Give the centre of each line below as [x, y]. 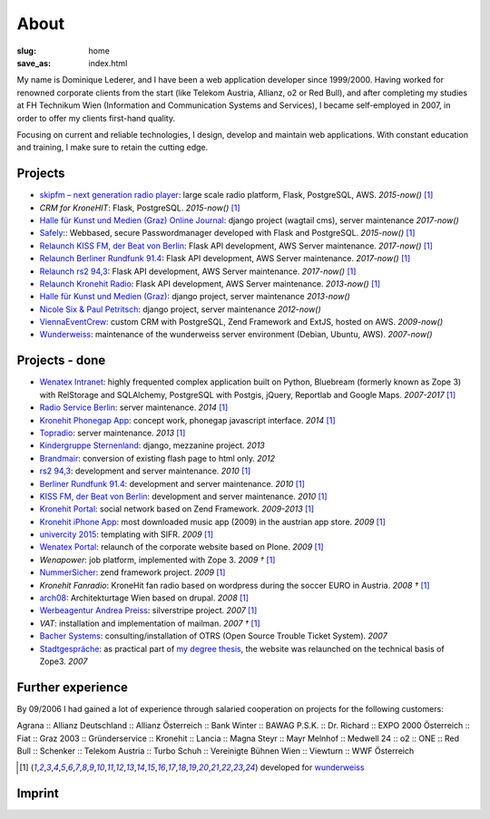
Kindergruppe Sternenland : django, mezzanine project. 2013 [152, 445]
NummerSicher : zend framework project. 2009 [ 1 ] [132, 572]
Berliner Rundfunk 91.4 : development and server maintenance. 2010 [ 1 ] [172, 483]
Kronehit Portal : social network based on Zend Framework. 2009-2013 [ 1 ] [177, 509]
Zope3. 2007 [64, 661]
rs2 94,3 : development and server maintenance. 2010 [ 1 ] [145, 471]
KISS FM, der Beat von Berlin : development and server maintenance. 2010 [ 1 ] [183, 496]
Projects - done [61, 361]
